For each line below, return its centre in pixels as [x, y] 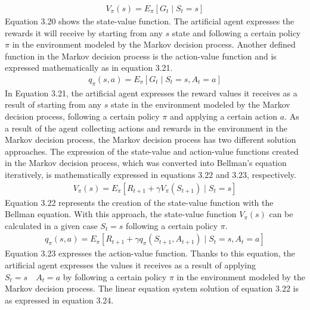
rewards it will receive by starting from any [84, 32]
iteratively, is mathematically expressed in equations [100, 174]
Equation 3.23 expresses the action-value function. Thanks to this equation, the [150, 253]
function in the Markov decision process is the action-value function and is [141, 56]
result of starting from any [53, 104]
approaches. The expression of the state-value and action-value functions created [152, 151]
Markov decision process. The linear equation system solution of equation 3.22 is [152, 288]
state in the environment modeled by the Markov [200, 104]
